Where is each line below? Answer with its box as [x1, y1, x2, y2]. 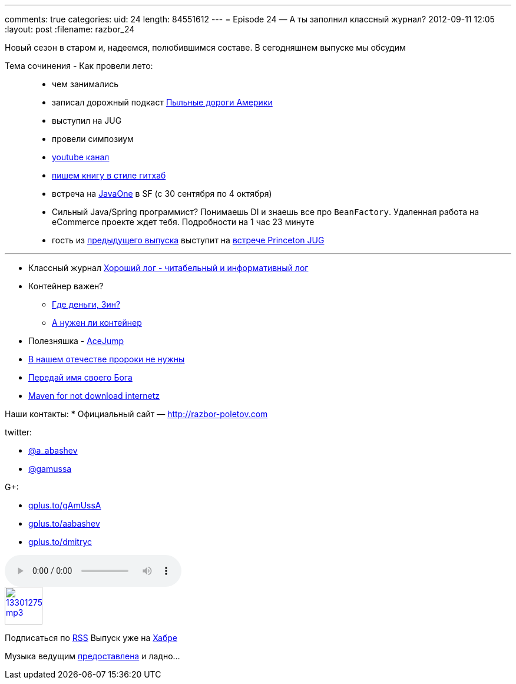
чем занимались [52, 79, 119, 89]
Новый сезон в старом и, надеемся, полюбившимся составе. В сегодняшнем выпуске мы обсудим [5, 42, 406, 52]
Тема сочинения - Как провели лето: [5, 61, 153, 71]
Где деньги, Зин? [52, 299, 121, 309]
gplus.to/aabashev [28, 518, 100, 528]
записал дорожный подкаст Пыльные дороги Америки [52, 97, 273, 107]
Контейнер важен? [28, 281, 104, 291]
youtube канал [52, 152, 110, 162]
